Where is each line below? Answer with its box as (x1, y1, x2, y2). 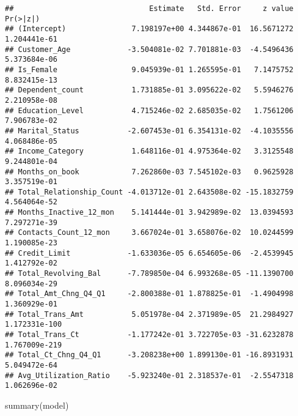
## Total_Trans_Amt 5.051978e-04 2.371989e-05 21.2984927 (5, 310, 294, 319)
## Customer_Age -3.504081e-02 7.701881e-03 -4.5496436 (5, 45, 294, 54)
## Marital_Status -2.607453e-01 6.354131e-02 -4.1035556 (5, 126, 294, 135)
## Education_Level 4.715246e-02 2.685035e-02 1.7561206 (5, 106, 294, 115)
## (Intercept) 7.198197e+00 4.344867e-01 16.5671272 (5, 24, 294, 34)
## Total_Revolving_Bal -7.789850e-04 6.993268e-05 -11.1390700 (5, 269, 294, 278)
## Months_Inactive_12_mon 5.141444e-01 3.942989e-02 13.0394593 (5, 208, 294, 217)
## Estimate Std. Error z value (5, 4, 294, 13)
